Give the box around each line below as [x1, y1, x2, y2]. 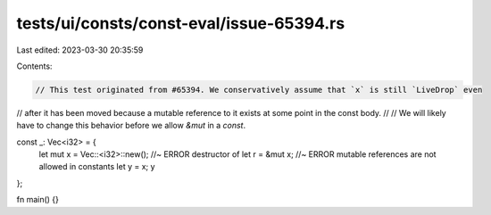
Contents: [16, 61, 53, 71]
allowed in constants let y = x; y [38, 161, 155, 172]
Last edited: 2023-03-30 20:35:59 [16, 45, 144, 55]
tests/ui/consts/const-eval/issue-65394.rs [16, 13, 345, 33]
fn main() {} [16, 194, 60, 205]
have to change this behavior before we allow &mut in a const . [16, 120, 245, 131]
